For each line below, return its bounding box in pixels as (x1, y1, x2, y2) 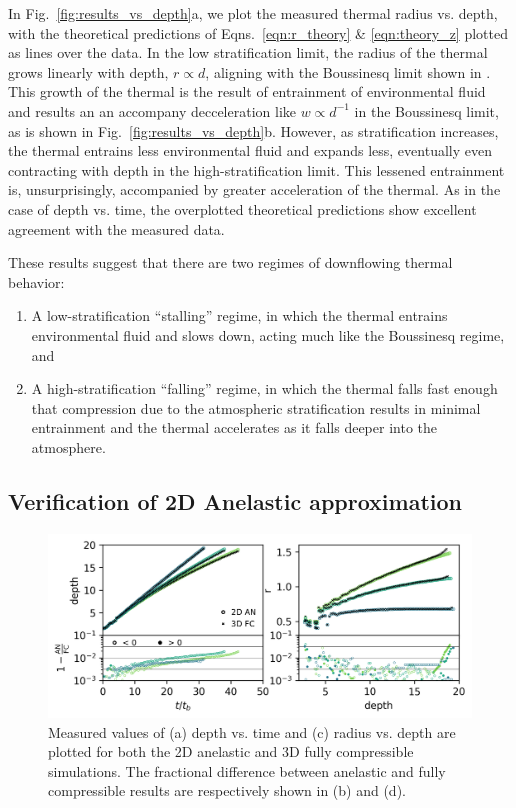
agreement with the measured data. (8, 218, 225, 239)
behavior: (8, 271, 65, 292)
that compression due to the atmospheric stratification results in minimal (31, 397, 481, 418)
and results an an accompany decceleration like (8, 100, 296, 121)
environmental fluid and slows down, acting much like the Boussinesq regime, (31, 324, 505, 345)
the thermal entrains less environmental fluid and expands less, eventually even (8, 140, 492, 161)
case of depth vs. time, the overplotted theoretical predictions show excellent (8, 198, 477, 219)
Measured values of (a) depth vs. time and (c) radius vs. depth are (48, 721, 456, 742)
